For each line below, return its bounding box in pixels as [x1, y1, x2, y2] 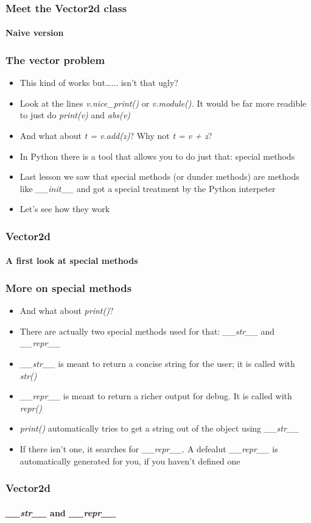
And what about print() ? [19, 304, 114, 317]
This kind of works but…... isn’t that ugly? [19, 76, 178, 89]
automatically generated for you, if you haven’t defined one [19, 454, 240, 467]
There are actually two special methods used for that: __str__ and [19, 324, 275, 337]
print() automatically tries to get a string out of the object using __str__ [19, 422, 299, 435]
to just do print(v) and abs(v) [19, 109, 130, 121]
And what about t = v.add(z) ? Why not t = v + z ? [19, 129, 212, 142]
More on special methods [5, 280, 132, 295]
